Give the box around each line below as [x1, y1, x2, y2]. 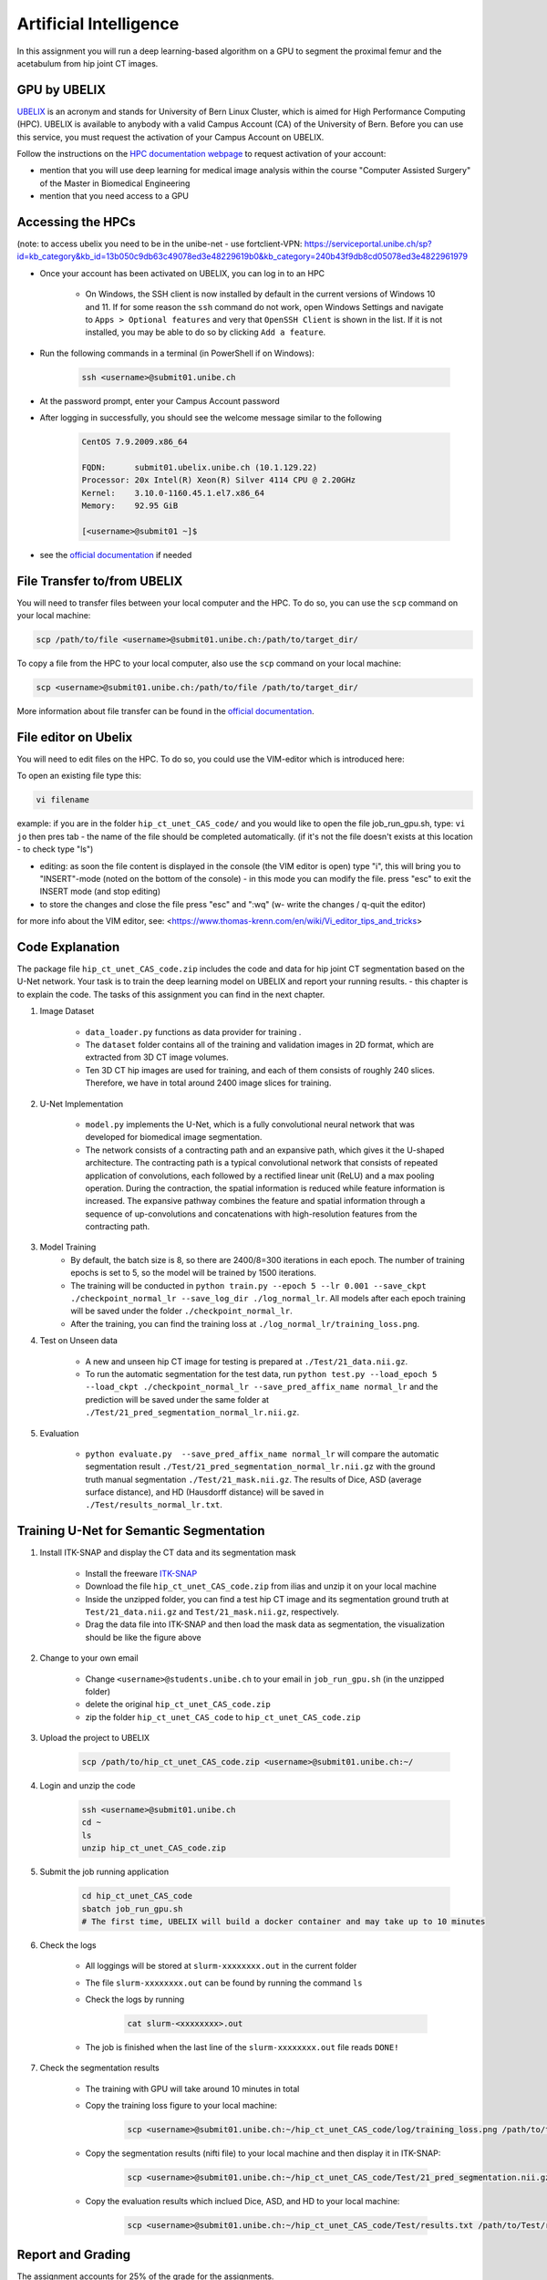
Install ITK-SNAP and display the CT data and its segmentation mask [39, 1547, 296, 1559]
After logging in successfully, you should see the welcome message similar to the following [39, 412, 382, 423]
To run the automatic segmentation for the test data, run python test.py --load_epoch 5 [85, 1368, 438, 1379]
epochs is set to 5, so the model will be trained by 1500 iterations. [70, 1268, 316, 1279]
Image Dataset [39, 1006, 95, 1017]
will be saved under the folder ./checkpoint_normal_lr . [70, 1305, 293, 1317]
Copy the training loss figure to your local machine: [85, 2100, 277, 2111]
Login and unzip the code [39, 1780, 136, 1791]
